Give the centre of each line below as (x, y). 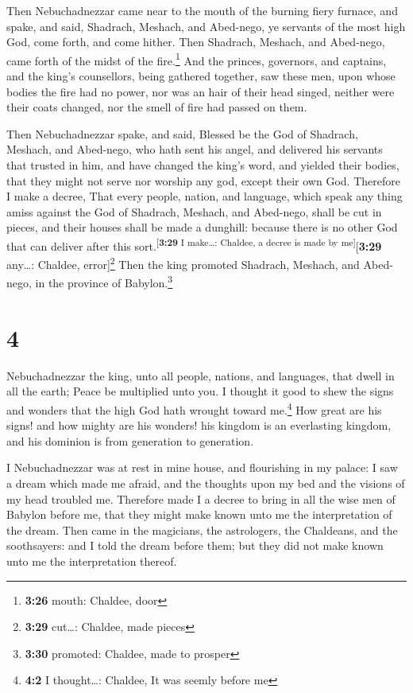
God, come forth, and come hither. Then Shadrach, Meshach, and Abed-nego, (196, 42)
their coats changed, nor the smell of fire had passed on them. (157, 107)
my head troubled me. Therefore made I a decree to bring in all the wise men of (201, 498)
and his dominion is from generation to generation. (130, 440)
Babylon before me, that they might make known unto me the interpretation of (199, 514)
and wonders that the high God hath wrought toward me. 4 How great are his (194, 409)
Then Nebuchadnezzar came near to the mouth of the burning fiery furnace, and (202, 10)
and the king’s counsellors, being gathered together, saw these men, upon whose (201, 76)
